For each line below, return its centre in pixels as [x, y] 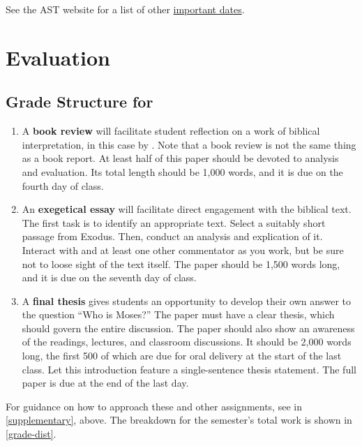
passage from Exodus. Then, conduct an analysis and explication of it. [172, 236]
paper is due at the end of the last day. [105, 383]
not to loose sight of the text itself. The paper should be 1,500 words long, [181, 263]
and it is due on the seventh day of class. [109, 277]
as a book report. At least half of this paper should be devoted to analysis [180, 158]
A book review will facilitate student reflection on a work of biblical [171, 131]
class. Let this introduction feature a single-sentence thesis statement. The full [189, 369]
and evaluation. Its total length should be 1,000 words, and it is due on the [182, 171]
